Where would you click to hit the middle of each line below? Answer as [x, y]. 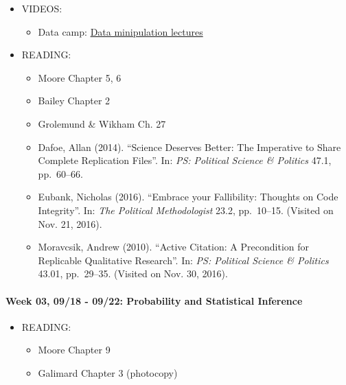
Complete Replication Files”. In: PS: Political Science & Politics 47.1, [185, 160]
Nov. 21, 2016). [70, 223]
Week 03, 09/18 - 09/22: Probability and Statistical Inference [154, 300]
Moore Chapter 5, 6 [80, 77]
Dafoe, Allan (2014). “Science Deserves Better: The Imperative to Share [189, 147]
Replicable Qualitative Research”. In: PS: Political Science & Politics [183, 260]
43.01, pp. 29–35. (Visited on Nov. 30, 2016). [133, 273]
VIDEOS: [42, 8]
